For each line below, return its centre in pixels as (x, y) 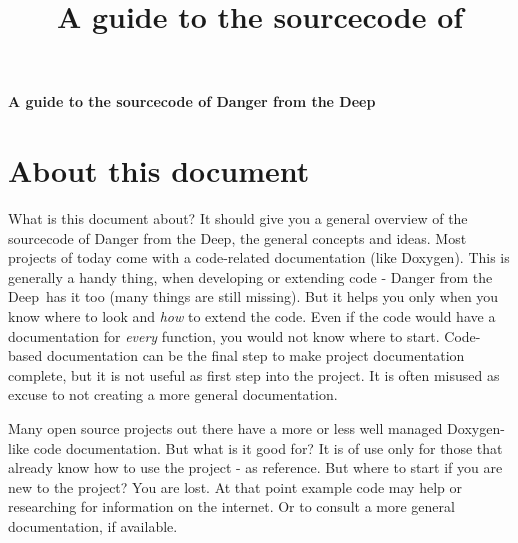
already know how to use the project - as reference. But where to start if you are (255, 467)
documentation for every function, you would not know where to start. (224, 335)
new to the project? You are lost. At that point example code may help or (235, 486)
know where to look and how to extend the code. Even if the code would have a (252, 316)
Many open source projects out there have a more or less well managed (225, 428)
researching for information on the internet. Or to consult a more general (231, 506)
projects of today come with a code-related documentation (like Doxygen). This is (259, 257)
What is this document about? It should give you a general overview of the (238, 218)
